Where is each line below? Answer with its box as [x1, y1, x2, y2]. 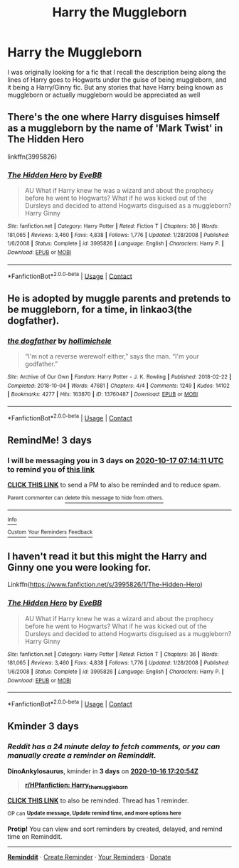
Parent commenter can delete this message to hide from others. [7, 494, 164, 502]
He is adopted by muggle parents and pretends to [7, 292, 231, 305]
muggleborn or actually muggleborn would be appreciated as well [7, 90, 201, 99]
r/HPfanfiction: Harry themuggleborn [24, 780, 128, 790]
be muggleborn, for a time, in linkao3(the [7, 303, 193, 315]
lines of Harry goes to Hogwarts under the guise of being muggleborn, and [7, 75, 227, 84]
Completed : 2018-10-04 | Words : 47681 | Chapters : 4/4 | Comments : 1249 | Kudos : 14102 [7, 382, 230, 389]
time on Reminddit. [7, 832, 63, 841]
